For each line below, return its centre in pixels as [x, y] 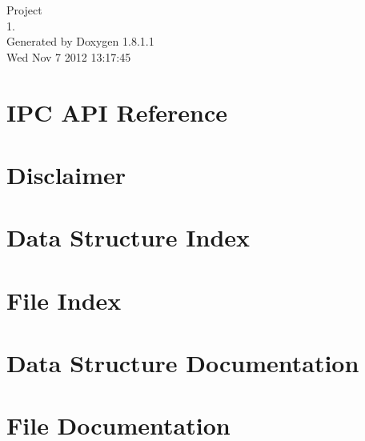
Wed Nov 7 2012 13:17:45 [69, 56]
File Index [64, 300]
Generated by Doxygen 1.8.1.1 [80, 41]
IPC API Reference [117, 112]
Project [24, 10]
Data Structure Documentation [183, 363]
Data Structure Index [128, 237]
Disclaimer [66, 174]
